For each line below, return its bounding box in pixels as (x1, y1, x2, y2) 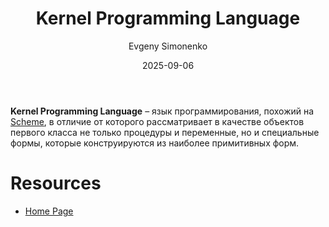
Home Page (24, 205, 74, 217)
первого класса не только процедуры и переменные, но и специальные (10, 126, 320, 138)
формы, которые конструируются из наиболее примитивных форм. (10, 137, 300, 149)
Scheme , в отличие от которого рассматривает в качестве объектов (10, 115, 305, 127)
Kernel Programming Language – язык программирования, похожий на (10, 105, 315, 117)
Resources (10, 172, 102, 195)
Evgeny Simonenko (128, 40, 208, 52)
